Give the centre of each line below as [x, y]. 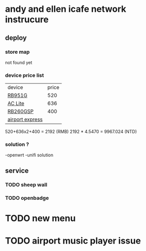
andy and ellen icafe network [66, 9]
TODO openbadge [27, 198]
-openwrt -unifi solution [29, 155]
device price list [25, 75]
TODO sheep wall [26, 184]
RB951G [17, 96]
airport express [25, 119]
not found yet [19, 62]
